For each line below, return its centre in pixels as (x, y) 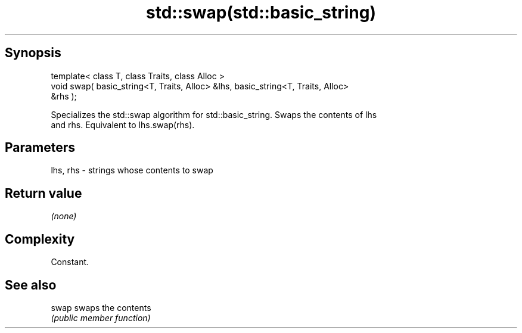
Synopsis (33, 53)
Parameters (40, 148)
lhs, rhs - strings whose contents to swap (132, 170)
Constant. (70, 262)
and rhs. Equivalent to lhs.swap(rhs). (123, 125)
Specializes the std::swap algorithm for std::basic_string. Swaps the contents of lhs (214, 114)
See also (31, 285)
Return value (44, 193)
